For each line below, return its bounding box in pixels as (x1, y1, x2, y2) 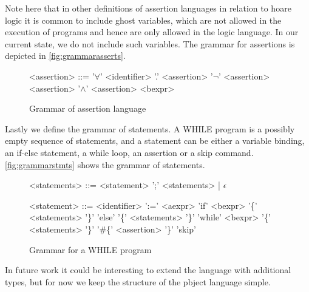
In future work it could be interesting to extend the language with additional (5, 263, 291, 276)
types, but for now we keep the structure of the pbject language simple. (5, 275, 271, 288)
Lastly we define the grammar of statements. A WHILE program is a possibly (5, 122, 295, 135)
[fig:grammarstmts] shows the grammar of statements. (5, 158, 205, 171)
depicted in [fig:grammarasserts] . (5, 49, 126, 62)
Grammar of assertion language (29, 102, 146, 115)
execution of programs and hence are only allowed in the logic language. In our (5, 25, 299, 38)
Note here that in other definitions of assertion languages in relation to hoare (5, 2, 291, 14)
